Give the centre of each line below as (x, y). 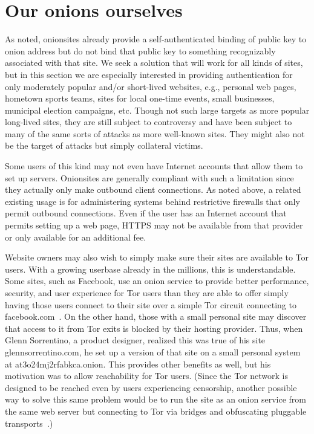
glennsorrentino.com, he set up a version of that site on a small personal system (153, 351)
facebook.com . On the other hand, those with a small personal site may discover (156, 316)
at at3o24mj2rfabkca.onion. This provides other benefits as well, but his (138, 364)
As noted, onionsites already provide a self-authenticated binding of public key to (156, 39)
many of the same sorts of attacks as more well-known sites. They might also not (155, 133)
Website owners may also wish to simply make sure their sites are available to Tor (157, 257)
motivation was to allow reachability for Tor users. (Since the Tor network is (146, 376)
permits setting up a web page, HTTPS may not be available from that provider (154, 225)
